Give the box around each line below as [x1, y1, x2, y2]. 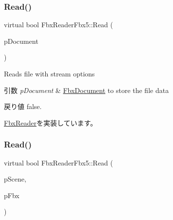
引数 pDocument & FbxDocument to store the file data [4, 85, 169, 95]
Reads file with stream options [4, 69, 95, 78]
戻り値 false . [4, 101, 42, 111]
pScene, [4, 174, 26, 184]
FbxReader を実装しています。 [4, 117, 97, 128]
